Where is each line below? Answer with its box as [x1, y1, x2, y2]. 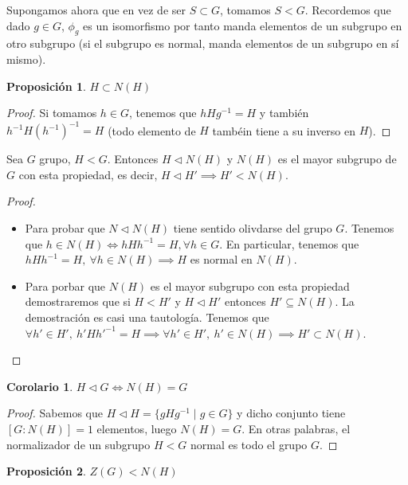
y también [259, 104, 309, 121]
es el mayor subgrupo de [277, 151, 397, 167]
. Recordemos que [304, 2, 391, 18]
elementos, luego [96, 420, 177, 436]
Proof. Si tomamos [6, 104, 97, 121]
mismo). [6, 50, 46, 67]
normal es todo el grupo [190, 436, 308, 452]
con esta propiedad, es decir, [18, 166, 158, 182]
